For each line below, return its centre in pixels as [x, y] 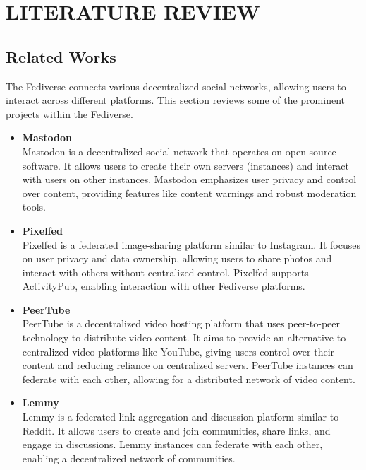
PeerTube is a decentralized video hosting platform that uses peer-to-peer [181, 323]
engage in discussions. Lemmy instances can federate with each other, [172, 444]
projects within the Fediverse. [69, 113]
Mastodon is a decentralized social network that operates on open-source [179, 151]
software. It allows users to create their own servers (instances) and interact [185, 165]
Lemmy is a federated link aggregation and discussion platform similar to [181, 417]
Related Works [61, 56]
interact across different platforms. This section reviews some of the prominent [175, 100]
